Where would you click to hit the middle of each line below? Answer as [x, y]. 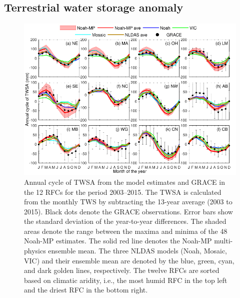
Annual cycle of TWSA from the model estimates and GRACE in [124, 182]
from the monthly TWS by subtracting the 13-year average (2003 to [128, 202]
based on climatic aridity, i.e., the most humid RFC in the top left [126, 280]
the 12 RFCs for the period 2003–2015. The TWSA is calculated [123, 192]
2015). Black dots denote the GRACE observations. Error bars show [128, 211]
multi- [223, 241]
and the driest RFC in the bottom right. [86, 290]
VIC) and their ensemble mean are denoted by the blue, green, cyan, [129, 260]
